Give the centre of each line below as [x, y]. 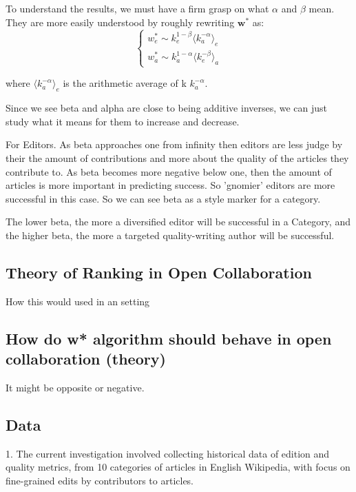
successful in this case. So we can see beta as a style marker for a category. [163, 198]
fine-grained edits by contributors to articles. [100, 480]
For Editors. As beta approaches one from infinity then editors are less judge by [174, 144]
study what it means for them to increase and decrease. [123, 121]
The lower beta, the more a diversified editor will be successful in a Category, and [178, 222]
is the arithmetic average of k [125, 83]
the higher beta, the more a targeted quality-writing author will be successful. [170, 235]
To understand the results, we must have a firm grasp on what [137, 8]
